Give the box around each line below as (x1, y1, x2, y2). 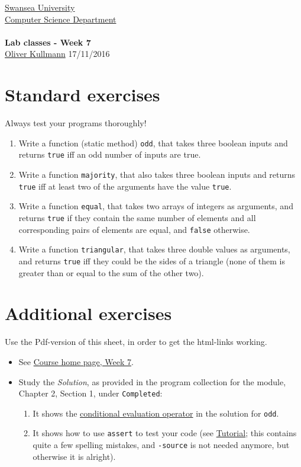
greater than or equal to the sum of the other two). (18, 266, 204, 279)
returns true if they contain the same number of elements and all (18, 211, 256, 223)
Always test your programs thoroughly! (5, 117, 147, 129)
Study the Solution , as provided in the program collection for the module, (18, 375, 286, 388)
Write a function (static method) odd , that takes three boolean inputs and (18, 136, 288, 149)
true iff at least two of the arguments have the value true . (18, 180, 232, 192)
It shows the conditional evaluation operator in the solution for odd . (33, 407, 279, 419)
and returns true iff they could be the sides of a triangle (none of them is (18, 254, 286, 267)
